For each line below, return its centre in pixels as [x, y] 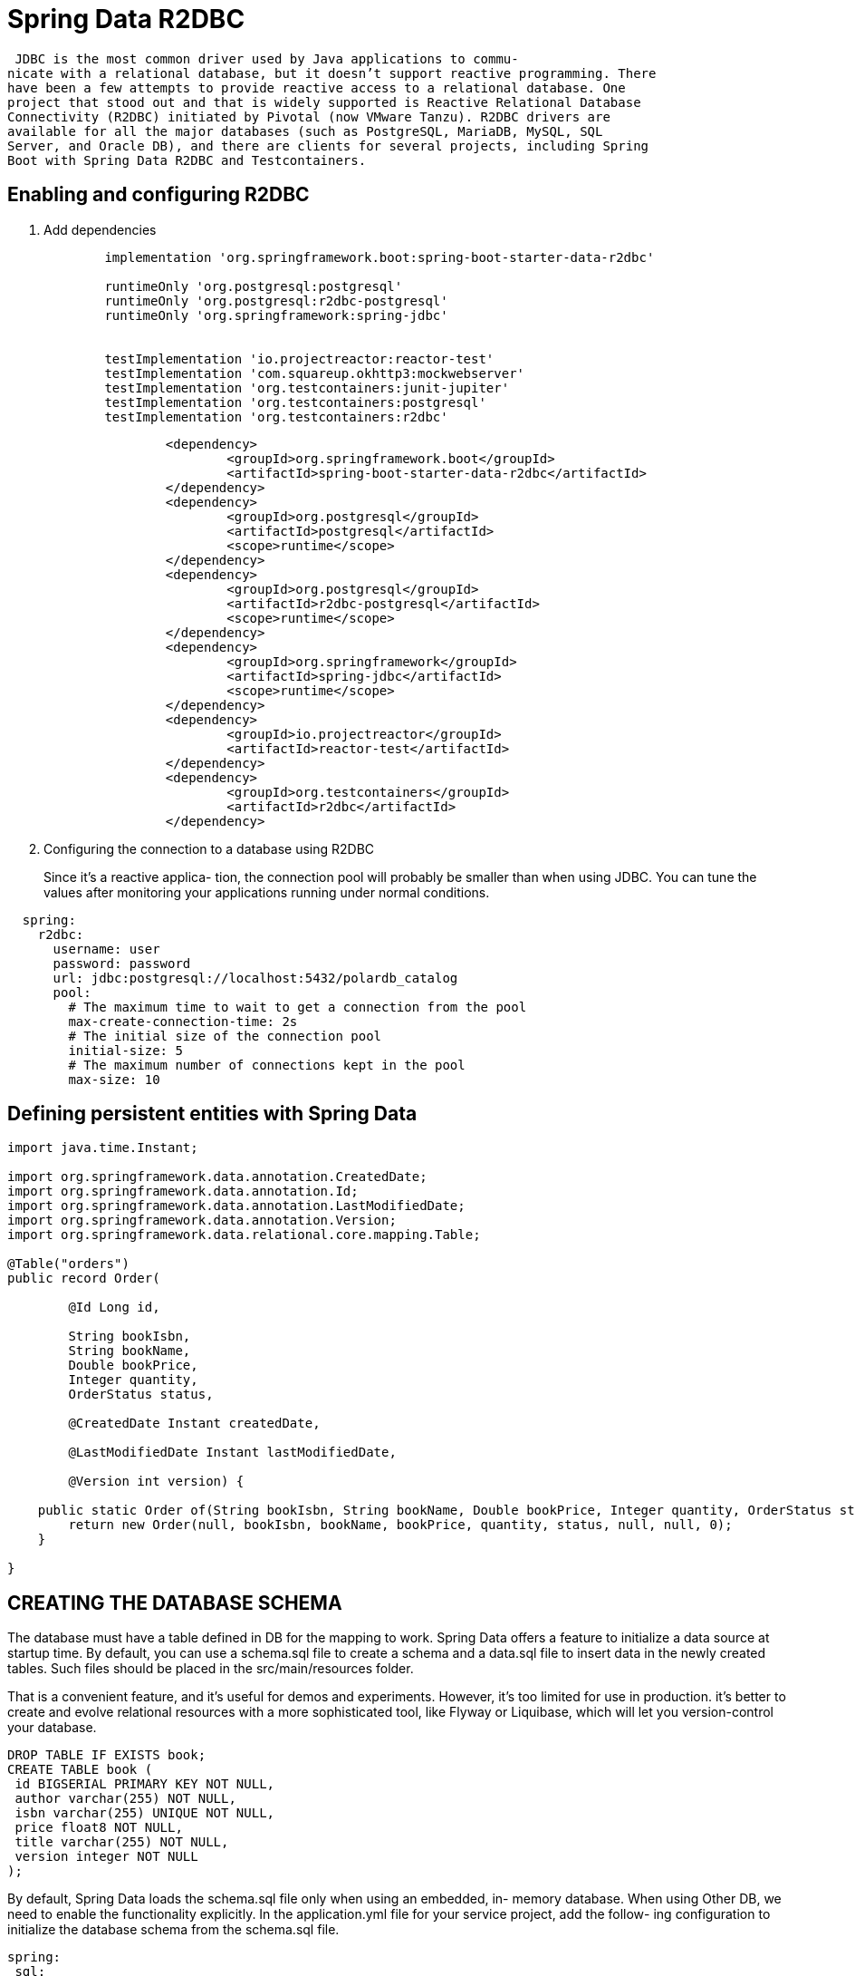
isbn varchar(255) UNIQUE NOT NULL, [145, 1813]
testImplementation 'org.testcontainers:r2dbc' [276, 417]
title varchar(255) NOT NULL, [122, 1842]
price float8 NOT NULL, [99, 1828]
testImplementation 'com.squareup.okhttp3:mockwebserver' [315, 373]
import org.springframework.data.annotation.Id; [183, 1191]
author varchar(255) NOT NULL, [125, 1799]
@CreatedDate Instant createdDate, [194, 1424]
